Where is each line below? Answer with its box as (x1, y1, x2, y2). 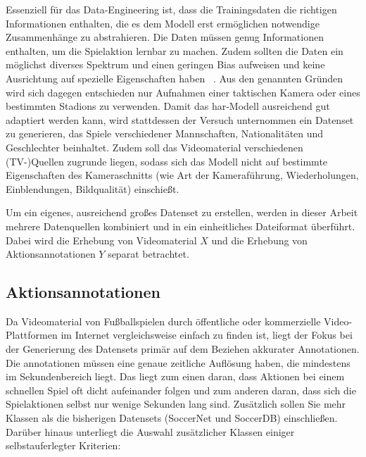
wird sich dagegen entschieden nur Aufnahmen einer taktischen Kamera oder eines (6, 84, 360, 99)
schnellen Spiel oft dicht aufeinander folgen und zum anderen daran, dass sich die (6, 382, 356, 397)
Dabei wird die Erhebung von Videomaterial (6, 232, 197, 247)
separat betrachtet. (108, 246, 189, 261)
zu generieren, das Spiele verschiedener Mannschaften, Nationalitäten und (6, 126, 324, 141)
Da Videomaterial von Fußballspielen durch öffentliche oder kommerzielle (6, 313, 321, 328)
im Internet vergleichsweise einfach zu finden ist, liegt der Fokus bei (61, 327, 353, 342)
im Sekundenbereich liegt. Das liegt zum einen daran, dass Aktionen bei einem (6, 369, 345, 384)
